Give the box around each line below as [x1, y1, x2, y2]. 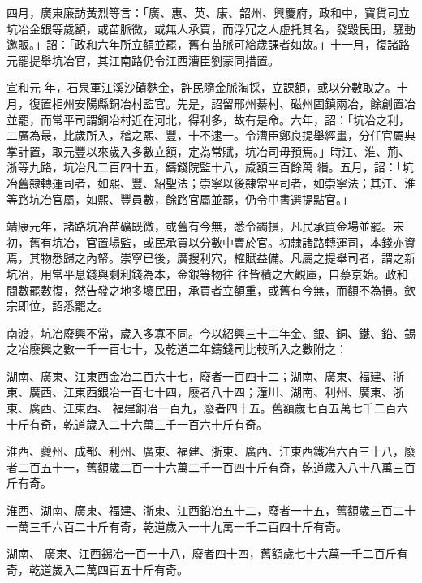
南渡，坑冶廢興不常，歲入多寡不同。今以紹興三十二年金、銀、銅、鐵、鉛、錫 [6, 324, 416, 341]
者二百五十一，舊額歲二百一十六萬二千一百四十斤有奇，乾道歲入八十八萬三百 [6, 458, 416, 475]
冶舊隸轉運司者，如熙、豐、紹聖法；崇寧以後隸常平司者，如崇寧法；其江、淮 [6, 174, 416, 191]
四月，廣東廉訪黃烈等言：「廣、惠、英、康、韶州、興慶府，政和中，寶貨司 [6, 4, 398, 20]
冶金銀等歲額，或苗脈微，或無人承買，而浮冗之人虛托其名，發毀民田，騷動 [17, 19, 416, 37]
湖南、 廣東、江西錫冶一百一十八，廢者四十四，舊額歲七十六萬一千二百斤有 [6, 545, 408, 562]
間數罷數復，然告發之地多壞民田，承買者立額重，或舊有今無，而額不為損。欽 [6, 281, 416, 298]
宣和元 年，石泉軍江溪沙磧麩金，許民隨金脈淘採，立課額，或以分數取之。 [6, 79, 397, 96]
